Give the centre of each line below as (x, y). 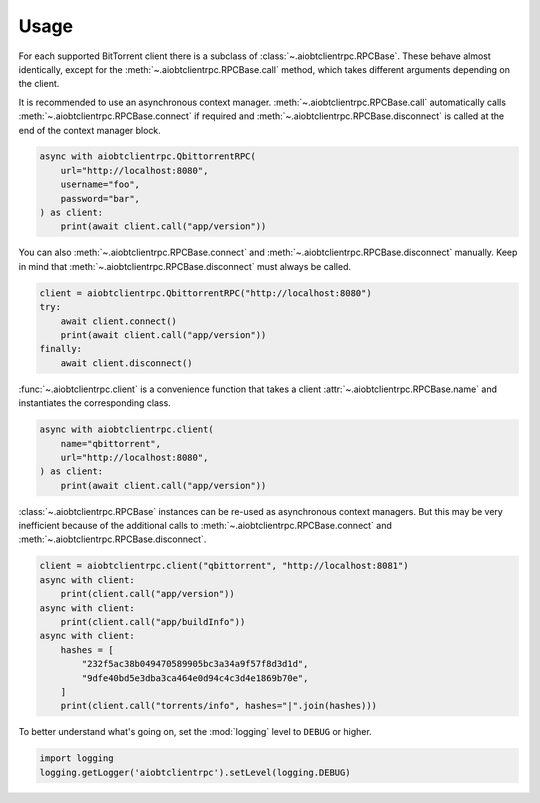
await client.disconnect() (127, 363)
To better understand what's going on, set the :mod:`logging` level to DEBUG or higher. (195, 732)
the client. (39, 84)
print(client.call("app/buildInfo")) (153, 621)
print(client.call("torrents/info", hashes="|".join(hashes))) (219, 706)
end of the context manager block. (90, 130)
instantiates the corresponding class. (95, 403)
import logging (76, 758)
